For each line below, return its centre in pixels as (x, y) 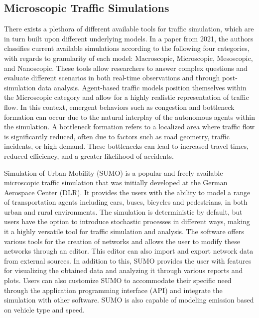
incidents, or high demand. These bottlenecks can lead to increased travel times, (126, 146)
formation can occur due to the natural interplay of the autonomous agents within (129, 117)
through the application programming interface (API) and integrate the (113, 290)
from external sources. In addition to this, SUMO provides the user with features (128, 260)
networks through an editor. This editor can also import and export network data (129, 251)
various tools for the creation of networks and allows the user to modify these (122, 241)
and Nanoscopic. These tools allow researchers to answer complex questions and (126, 68)
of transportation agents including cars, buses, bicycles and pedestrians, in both (126, 202)
